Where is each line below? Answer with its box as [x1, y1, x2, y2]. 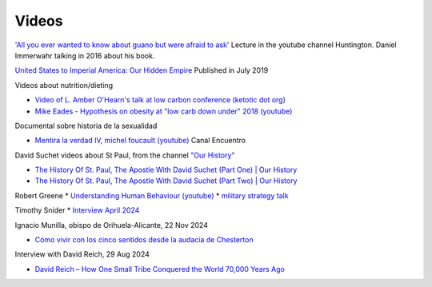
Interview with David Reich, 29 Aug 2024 [14, 249, 150, 259]
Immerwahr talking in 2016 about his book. [14, 50, 155, 60]
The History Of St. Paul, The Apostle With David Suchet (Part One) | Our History [34, 165, 298, 175]
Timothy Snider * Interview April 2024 [14, 205, 140, 215]
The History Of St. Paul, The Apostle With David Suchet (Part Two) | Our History [34, 176, 298, 185]
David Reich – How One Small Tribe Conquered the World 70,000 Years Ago [34, 264, 286, 273]
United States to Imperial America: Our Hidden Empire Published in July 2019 [14, 66, 269, 75]
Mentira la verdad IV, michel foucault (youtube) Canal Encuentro [34, 136, 246, 145]
